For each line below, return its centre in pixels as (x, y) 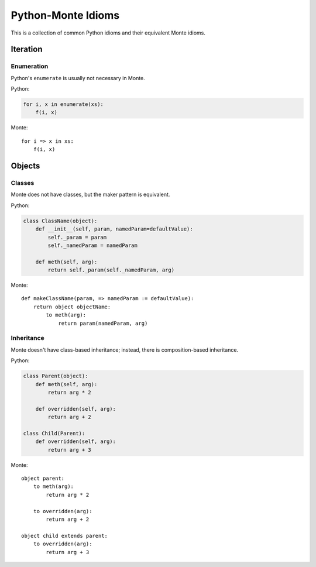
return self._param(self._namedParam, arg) (111, 270)
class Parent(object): (56, 376)
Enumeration (30, 66)
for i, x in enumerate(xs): (63, 104)
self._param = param (77, 237)
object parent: (43, 479)
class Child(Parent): (54, 433)
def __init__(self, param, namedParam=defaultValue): (114, 229)
